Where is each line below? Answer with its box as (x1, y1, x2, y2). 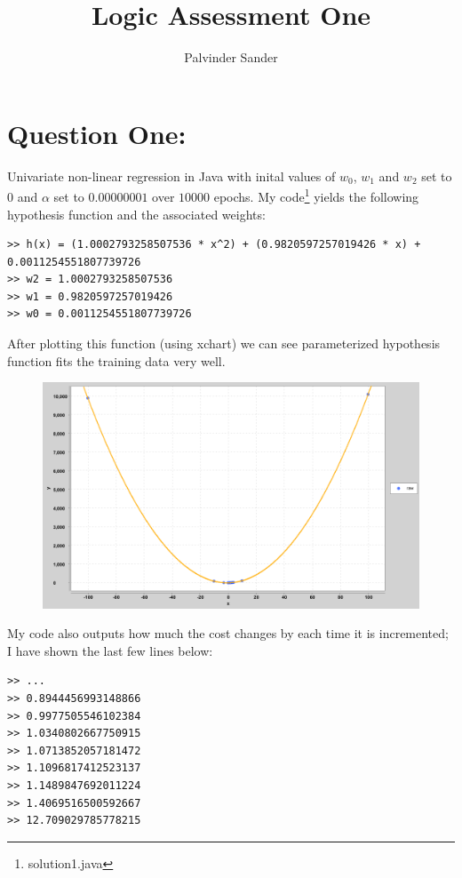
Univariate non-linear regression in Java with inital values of (7, 166, 336, 185)
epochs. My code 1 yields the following (213, 185, 419, 205)
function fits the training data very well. (7, 351, 226, 370)
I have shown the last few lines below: (7, 641, 213, 659)
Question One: (7, 115, 187, 151)
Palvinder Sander (184, 48, 278, 67)
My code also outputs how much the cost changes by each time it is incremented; (7, 624, 449, 643)
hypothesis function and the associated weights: (7, 204, 266, 223)
